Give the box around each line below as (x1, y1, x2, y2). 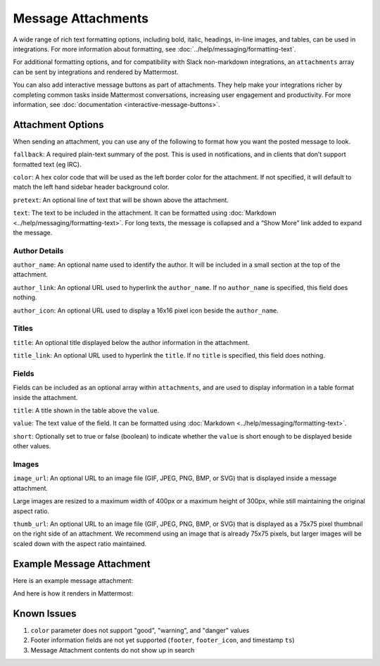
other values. (13, 442, 51, 451)
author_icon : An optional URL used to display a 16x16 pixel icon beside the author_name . (13, 306, 279, 315)
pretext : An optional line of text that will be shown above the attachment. (13, 196, 229, 204)
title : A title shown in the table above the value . (13, 406, 160, 415)
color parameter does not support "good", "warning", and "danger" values (30, 626, 250, 634)
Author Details (13, 246, 64, 256)
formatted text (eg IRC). (13, 160, 82, 168)
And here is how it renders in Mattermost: (13, 589, 134, 598)
